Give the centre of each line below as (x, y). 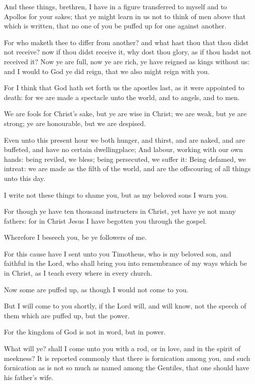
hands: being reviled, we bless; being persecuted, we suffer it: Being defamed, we (125, 159)
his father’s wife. (29, 377)
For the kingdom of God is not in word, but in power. (85, 332)
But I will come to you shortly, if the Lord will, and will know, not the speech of (125, 306)
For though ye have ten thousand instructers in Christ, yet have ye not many (120, 211)
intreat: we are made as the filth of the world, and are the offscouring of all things (127, 168)
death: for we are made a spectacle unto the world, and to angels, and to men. (122, 97)
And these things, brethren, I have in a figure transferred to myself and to (115, 6)
